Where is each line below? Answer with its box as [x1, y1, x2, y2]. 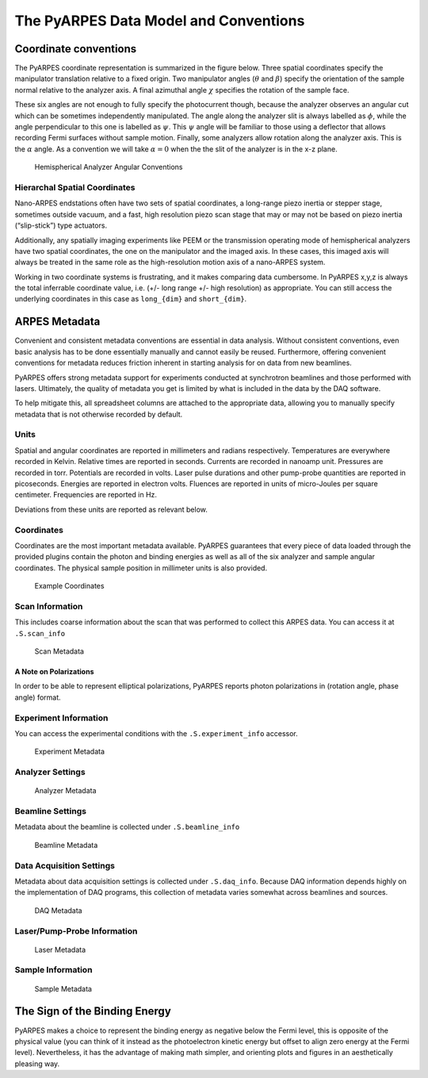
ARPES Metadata [14, 315, 101, 328]
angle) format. [14, 692, 61, 702]
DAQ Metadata [34, 905, 82, 915]
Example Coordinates [34, 581, 105, 591]
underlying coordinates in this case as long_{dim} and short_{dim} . [14, 294, 247, 304]
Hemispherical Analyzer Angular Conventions [34, 163, 183, 172]
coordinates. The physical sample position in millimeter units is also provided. [14, 563, 268, 573]
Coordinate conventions [14, 42, 137, 56]
